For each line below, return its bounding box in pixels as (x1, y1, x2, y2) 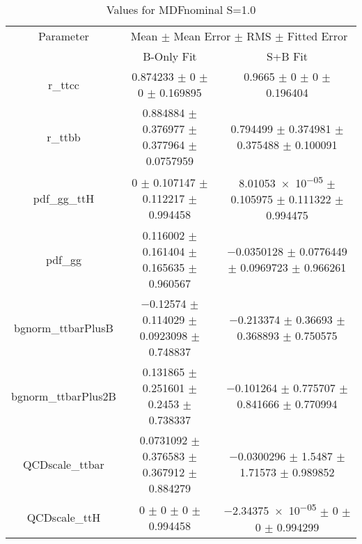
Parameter (38, 28, 89, 44)
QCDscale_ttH (26, 509, 101, 526)
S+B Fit (266, 48, 308, 64)
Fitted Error (287, 28, 348, 44)
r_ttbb (47, 128, 81, 145)
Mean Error (173, 28, 231, 44)
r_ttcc (47, 76, 79, 93)
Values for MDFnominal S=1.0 (106, 1, 256, 17)
